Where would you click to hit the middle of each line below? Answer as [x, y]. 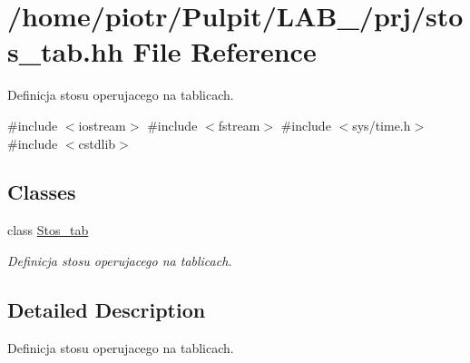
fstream [239, 125]
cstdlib [97, 143]
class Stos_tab [48, 230]
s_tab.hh [65, 51]
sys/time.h [382, 125]
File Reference [225, 51]
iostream [102, 125]
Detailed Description [107, 309]
